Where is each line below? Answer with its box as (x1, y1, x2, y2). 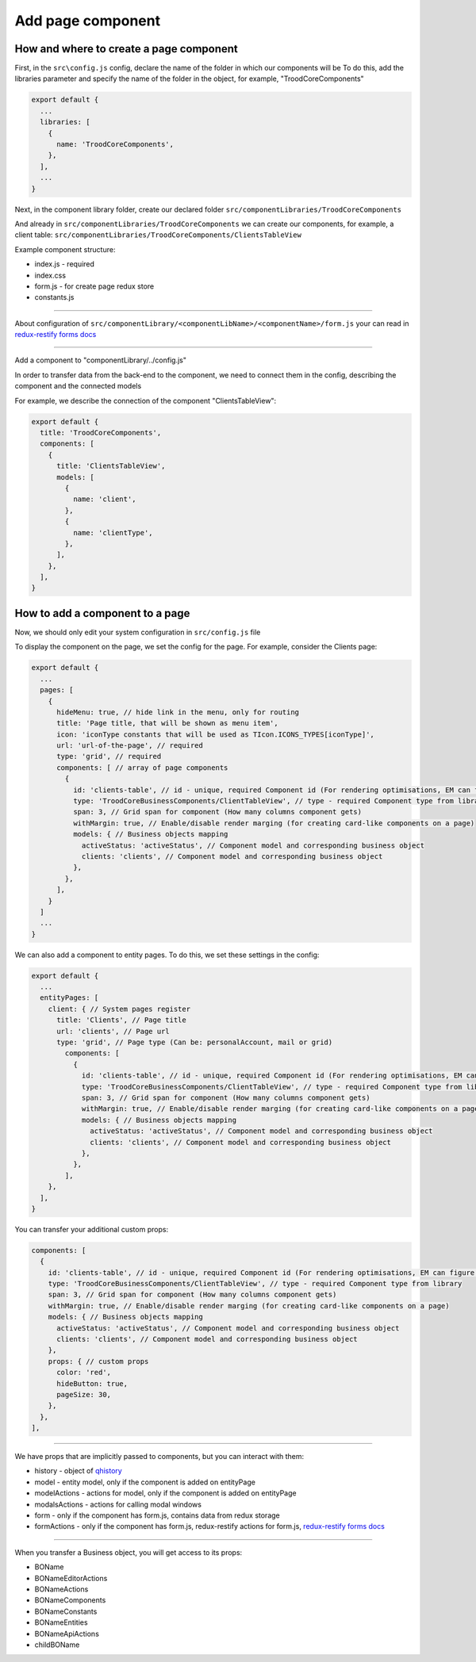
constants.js (34, 293, 75, 302)
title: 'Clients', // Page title (56, 1016, 186, 1024)
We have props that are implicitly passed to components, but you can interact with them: (14, 1452, 305, 1461)
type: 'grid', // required (56, 752, 162, 761)
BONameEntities (34, 1618, 88, 1627)
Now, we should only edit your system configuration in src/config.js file (14, 627, 261, 637)
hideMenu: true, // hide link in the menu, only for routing (56, 707, 300, 717)
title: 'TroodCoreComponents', (40, 428, 162, 437)
